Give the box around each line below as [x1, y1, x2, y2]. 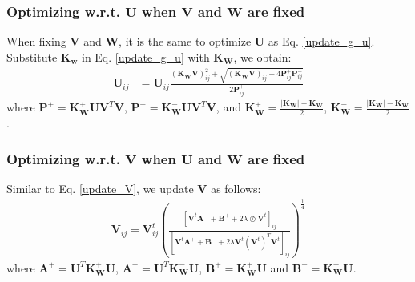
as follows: [211, 179, 261, 196]
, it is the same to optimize [119, 33, 252, 50]
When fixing [6, 33, 66, 50]
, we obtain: [233, 48, 292, 65]
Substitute [6, 48, 58, 65]
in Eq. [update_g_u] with [81, 48, 210, 65]
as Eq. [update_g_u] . [268, 33, 375, 50]
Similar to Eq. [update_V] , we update [6, 179, 194, 196]
